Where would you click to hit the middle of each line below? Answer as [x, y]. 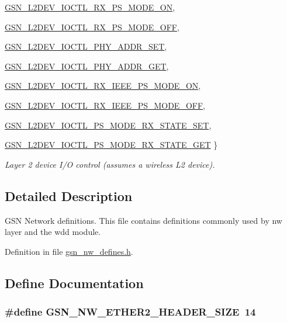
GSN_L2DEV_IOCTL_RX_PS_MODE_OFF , [92, 27]
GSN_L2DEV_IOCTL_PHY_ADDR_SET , [86, 46]
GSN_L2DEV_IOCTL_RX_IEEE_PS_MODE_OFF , [105, 105]
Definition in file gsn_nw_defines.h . [69, 251]
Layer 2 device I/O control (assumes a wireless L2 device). [110, 164]
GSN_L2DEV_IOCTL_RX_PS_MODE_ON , [90, 7]
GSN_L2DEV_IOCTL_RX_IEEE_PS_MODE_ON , [103, 86]
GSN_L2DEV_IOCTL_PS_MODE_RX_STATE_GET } [111, 145]
